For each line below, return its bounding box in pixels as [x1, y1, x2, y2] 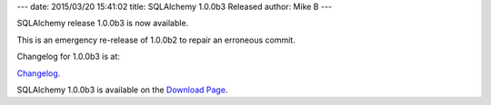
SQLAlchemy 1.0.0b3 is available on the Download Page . [16, 84, 228, 95]
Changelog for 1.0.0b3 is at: [16, 51, 120, 62]
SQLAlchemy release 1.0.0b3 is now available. [16, 18, 189, 29]
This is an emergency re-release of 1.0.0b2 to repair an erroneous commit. [16, 34, 296, 45]
